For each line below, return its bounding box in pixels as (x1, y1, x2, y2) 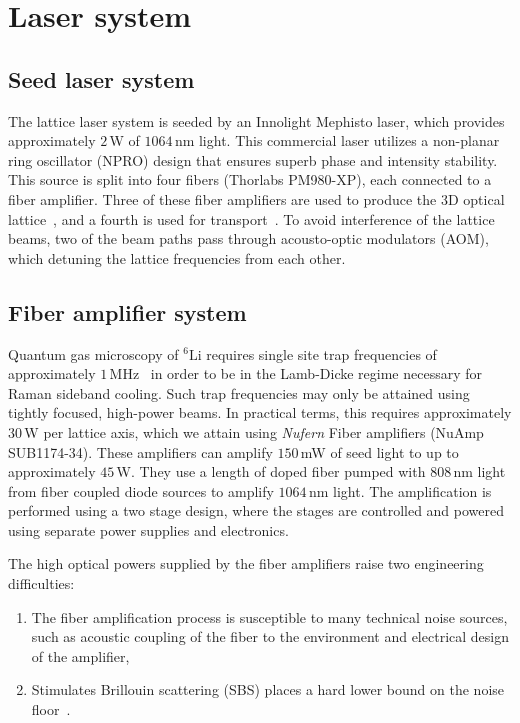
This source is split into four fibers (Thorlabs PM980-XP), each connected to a (8, 169, 492, 190)
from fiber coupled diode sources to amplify (8, 480, 274, 501)
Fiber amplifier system (8, 296, 247, 327)
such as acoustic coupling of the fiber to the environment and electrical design (31, 626, 509, 647)
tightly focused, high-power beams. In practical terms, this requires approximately (8, 402, 512, 423)
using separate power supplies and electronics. (8, 519, 289, 540)
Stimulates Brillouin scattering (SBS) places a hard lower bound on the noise (31, 679, 505, 700)
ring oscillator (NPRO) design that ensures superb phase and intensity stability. (8, 149, 498, 170)
